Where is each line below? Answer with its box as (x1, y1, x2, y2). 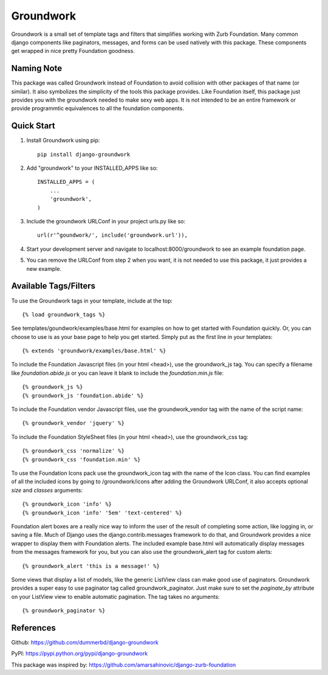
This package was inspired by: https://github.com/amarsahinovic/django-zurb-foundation (11, 661, 236, 668)
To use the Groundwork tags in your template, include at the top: (11, 297, 173, 304)
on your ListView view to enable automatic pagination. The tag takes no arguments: (11, 593, 220, 600)
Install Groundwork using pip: (26, 137, 100, 144)
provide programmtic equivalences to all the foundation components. (11, 105, 185, 112)
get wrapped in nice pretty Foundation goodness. (11, 47, 135, 55)
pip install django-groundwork (37, 151, 131, 158)
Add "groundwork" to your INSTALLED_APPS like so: (26, 164, 158, 172)
